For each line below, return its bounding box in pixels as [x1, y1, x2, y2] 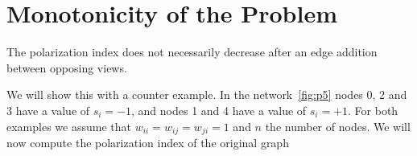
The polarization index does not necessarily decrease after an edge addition [6, 43, 378, 60]
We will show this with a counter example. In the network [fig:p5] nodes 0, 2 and [6, 86, 407, 103]
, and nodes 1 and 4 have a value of [131, 101, 307, 118]
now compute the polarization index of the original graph [6, 133, 289, 150]
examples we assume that [6, 117, 131, 134]
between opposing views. [6, 59, 127, 76]
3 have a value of [6, 101, 90, 118]
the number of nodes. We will [265, 117, 411, 134]
